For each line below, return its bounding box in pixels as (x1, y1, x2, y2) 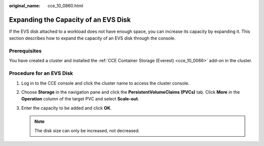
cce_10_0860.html (47, 3, 83, 8)
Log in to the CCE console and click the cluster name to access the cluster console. (21, 80, 190, 86)
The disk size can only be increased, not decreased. (34, 127, 140, 133)
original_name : (9, 3, 41, 8)
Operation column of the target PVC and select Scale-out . (21, 96, 139, 102)
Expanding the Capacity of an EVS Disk (9, 15, 131, 24)
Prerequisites (9, 48, 42, 54)
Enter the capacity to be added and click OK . (21, 105, 112, 111)
